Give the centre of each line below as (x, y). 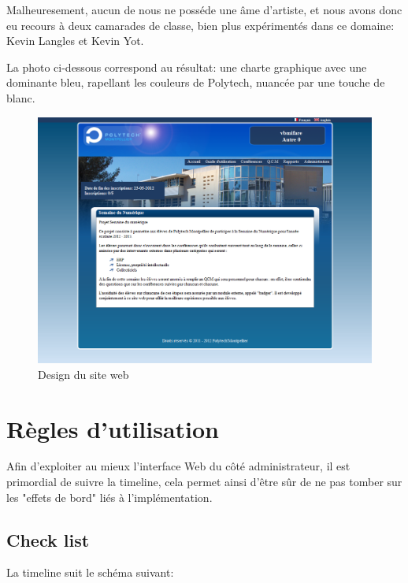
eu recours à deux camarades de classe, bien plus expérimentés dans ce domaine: (200, 25)
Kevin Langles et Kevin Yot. (75, 41)
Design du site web (83, 374)
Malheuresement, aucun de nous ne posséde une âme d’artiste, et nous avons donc (204, 9)
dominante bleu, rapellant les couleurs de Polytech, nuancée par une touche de (196, 82)
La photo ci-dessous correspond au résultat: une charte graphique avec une (187, 67)
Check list (48, 539)
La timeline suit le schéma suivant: (90, 572)
